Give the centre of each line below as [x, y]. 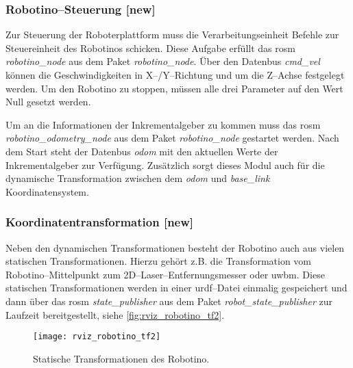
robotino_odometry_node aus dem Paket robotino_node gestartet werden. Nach [172, 138]
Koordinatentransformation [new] [100, 222]
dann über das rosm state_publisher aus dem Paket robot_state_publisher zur [169, 301]
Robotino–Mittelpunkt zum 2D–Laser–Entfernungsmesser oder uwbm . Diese [165, 274]
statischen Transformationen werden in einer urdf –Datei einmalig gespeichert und [176, 288]
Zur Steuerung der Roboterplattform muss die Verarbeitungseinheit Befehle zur [172, 35]
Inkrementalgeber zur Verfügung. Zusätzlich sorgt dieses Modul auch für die [165, 165]
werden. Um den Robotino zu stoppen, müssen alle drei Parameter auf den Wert [174, 88]
